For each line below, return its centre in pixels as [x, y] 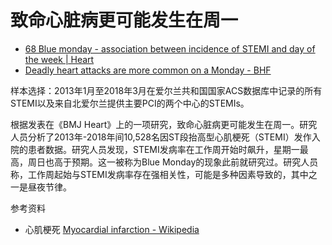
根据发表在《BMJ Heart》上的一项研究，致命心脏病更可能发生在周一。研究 [164, 124]
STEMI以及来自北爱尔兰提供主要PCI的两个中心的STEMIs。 [130, 103]
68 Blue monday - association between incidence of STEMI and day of [170, 48]
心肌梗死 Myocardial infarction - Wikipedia [112, 229]
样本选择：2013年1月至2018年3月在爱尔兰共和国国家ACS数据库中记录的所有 [166, 90]
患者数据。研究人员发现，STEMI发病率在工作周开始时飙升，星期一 [163, 149]
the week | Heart [59, 59]
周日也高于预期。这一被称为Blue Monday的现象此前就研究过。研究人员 [173, 162]
